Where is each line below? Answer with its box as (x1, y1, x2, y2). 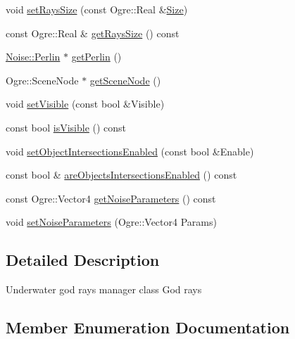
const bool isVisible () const (6, 120, 127, 134)
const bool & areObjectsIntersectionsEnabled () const (6, 167, 237, 182)
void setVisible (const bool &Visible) (6, 96, 165, 111)
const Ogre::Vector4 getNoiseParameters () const (6, 191, 216, 205)
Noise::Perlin (6, 49, 61, 64)
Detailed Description (6, 249, 160, 271)
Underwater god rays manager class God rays (6, 282, 202, 297)
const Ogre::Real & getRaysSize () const (6, 25, 180, 40)
